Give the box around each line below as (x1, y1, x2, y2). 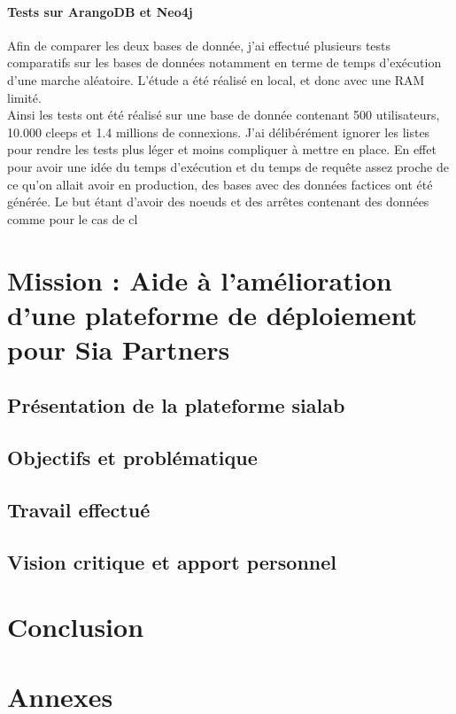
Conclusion (7, 609, 144, 645)
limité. (7, 88, 42, 106)
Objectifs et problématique (7, 444, 258, 471)
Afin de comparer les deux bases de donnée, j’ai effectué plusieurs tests (7, 35, 391, 54)
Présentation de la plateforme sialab (7, 392, 345, 419)
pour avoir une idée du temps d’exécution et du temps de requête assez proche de (7, 157, 449, 175)
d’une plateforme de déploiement (7, 296, 418, 332)
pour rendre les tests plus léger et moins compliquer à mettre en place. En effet (7, 140, 437, 159)
